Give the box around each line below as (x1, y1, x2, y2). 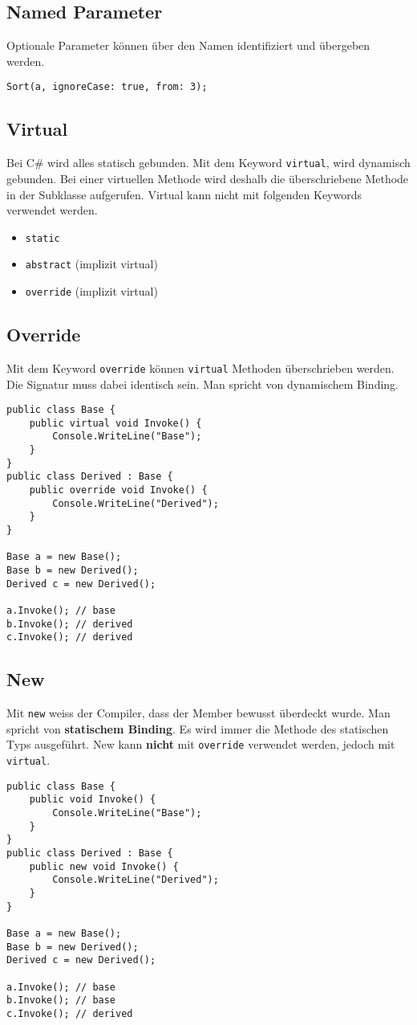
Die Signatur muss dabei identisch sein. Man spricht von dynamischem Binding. (6, 375, 399, 392)
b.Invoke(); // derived (6, 618, 133, 630)
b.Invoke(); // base (6, 994, 116, 1007)
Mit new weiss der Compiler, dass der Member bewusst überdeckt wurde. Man (6, 704, 391, 721)
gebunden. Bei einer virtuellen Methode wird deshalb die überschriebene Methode (6, 169, 409, 186)
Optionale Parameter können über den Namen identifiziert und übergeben (6, 37, 370, 54)
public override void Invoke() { (29, 484, 208, 496)
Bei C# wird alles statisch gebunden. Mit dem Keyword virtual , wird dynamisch (6, 154, 411, 171)
